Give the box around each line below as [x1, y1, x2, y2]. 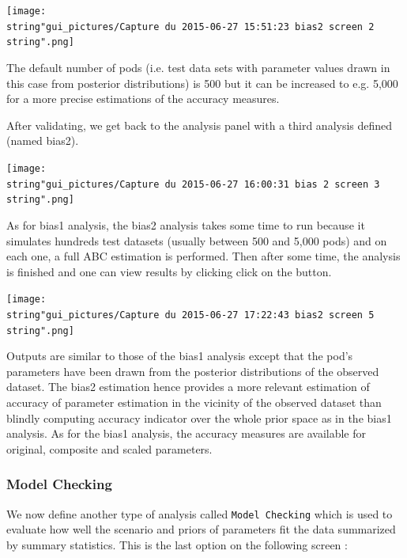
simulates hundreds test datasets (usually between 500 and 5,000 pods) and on [6, 232, 387, 249]
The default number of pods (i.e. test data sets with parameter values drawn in [6, 59, 390, 75]
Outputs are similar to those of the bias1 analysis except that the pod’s [6, 347, 353, 364]
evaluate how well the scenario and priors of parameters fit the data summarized [6, 521, 396, 537]
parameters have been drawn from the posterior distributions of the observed [6, 363, 379, 379]
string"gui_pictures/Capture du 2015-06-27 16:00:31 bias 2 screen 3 [6, 178, 380, 190]
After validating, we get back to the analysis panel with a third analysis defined [6, 116, 393, 133]
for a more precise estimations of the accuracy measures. [6, 90, 280, 107]
